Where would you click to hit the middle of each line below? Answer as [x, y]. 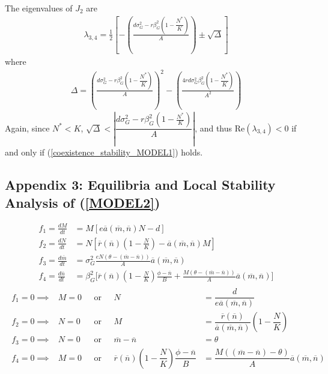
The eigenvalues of [39, 8]
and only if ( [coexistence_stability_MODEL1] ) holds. [104, 152]
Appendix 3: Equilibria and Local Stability [140, 185]
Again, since [27, 128]
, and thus [214, 128]
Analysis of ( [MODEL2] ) [83, 202]
